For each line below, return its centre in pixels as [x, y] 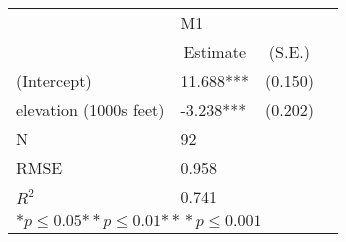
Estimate [214, 51]
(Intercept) [54, 80]
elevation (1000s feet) [90, 109]
